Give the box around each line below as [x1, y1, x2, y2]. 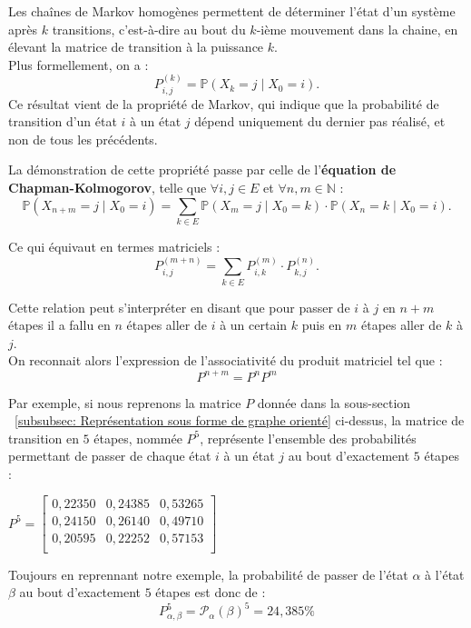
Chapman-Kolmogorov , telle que [8, 177, 207, 196]
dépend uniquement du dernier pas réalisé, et [194, 112, 446, 131]
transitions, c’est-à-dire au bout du [52, 19, 246, 38]
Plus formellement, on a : [8, 55, 149, 74]
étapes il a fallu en [8, 315, 111, 334]
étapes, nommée [93, 428, 182, 447]
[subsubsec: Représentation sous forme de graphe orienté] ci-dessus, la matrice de [15, 411, 465, 430]
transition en [8, 428, 79, 447]
